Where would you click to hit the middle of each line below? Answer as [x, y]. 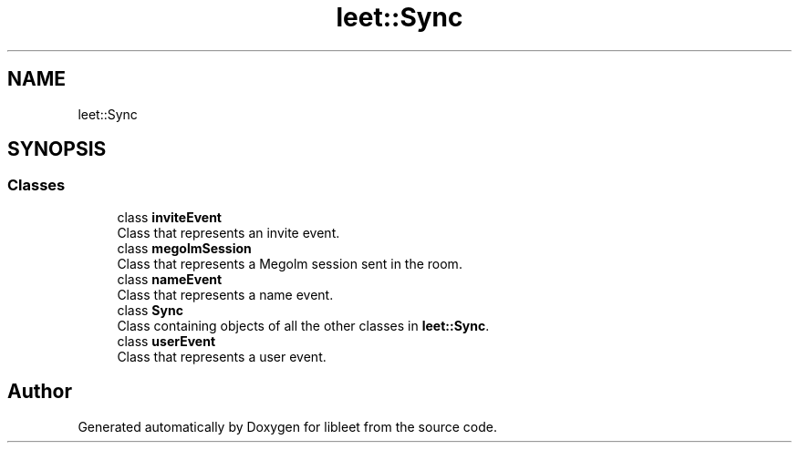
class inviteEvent [169, 217]
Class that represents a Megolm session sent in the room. [290, 263]
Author [40, 392]
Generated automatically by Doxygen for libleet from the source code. [287, 426]
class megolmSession [184, 248]
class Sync [150, 310]
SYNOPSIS [57, 149]
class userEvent [166, 341]
